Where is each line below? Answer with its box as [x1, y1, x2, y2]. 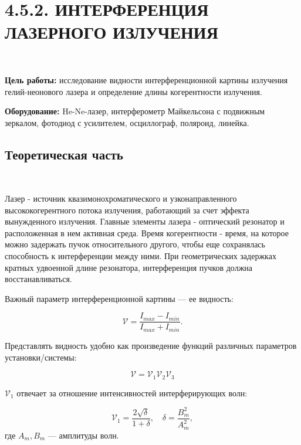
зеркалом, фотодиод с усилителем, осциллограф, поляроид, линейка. [5, 116, 249, 128]
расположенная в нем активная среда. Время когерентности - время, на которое [5, 226, 289, 239]
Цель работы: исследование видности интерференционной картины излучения [5, 73, 288, 86]
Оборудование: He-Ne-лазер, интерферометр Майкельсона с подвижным [5, 105, 265, 117]
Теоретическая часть [5, 145, 123, 163]
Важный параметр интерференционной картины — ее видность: [5, 292, 234, 304]
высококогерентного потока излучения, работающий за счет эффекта [5, 203, 249, 216]
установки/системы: [5, 351, 77, 363]
